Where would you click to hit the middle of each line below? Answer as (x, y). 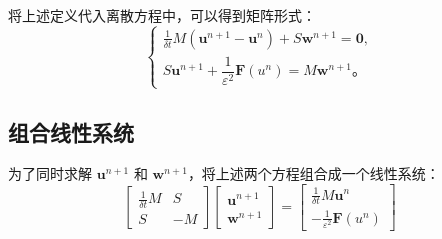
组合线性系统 (71, 131)
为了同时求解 (50, 173)
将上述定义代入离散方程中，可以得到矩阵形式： (162, 15)
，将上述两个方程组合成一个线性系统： (313, 173)
